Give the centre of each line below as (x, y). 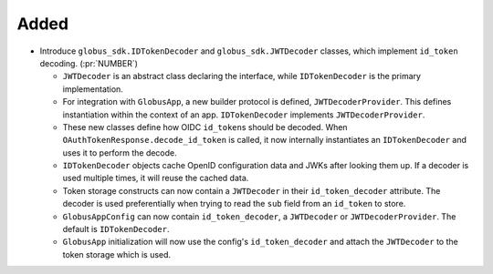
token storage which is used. (117, 254)
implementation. (93, 89)
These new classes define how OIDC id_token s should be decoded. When (205, 127)
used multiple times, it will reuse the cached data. (156, 178)
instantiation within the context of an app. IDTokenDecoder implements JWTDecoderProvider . (244, 115)
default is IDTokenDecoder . (116, 229)
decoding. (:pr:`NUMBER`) (89, 63)
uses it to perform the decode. (120, 152)
